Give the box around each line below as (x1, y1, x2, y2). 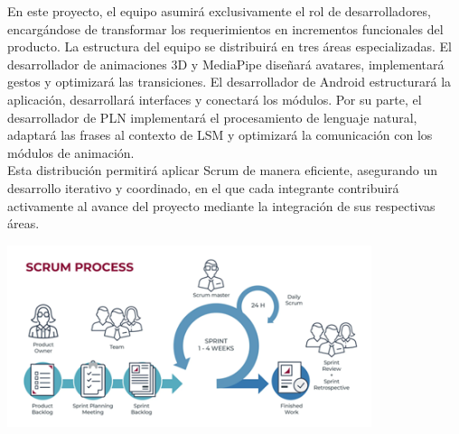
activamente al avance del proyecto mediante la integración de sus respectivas (7, 196, 436, 215)
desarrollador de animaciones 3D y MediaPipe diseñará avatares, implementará (7, 54, 445, 73)
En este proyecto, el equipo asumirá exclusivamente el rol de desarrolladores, (7, 2, 431, 20)
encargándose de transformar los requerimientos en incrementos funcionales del (7, 19, 444, 38)
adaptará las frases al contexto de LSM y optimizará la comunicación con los (7, 125, 433, 144)
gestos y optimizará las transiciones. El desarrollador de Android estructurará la (7, 72, 452, 91)
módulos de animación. (7, 143, 135, 162)
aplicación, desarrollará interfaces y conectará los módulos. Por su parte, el (7, 89, 422, 108)
